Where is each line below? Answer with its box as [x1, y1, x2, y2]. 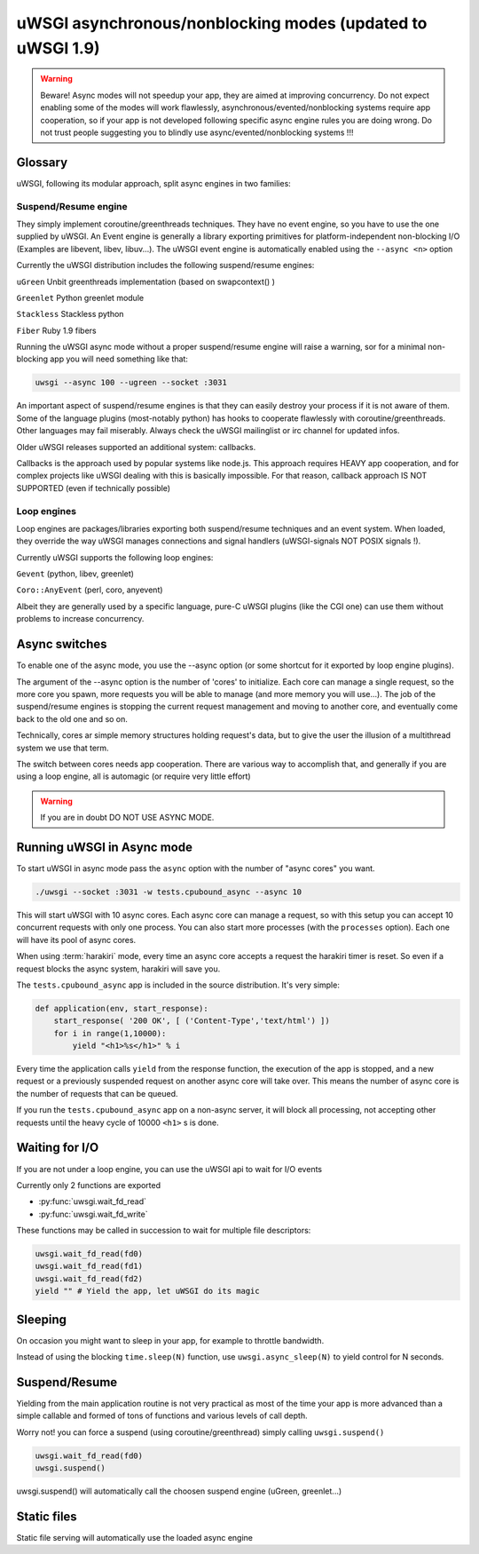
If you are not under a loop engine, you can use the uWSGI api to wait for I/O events [16, 1163, 323, 1174]
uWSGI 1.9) [16, 38, 100, 58]
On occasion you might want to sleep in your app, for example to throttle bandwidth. [16, 1335, 325, 1345]
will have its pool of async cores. [16, 934, 137, 945]
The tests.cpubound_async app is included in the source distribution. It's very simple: [16, 979, 341, 990]
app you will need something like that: [50, 353, 188, 364]
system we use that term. [16, 742, 110, 753]
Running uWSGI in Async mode [16, 839, 192, 854]
